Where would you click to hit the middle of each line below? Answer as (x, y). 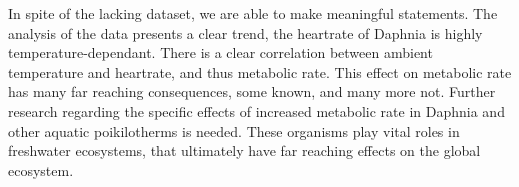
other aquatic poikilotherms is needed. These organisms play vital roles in (234, 130)
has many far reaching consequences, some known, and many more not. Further (252, 91)
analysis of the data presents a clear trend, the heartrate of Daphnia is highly (245, 32)
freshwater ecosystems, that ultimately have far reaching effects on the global (244, 150)
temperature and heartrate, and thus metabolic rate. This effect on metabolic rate (260, 71)
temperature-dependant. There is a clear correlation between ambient (220, 52)
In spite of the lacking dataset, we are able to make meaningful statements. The (253, 13)
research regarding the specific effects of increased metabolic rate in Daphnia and (256, 110)
